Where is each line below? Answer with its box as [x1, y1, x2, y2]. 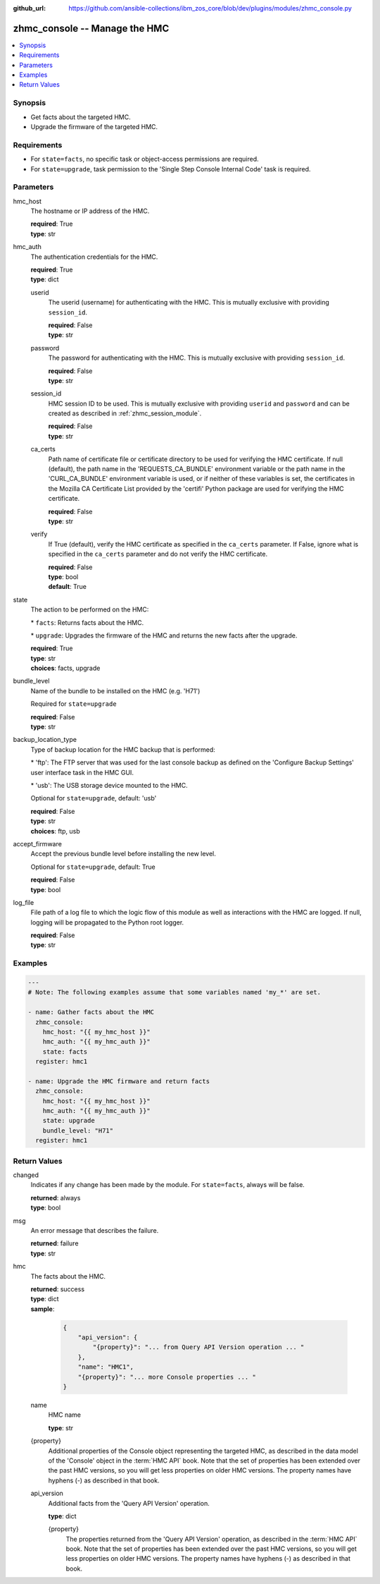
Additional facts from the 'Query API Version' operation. [48, 1499, 210, 1507]
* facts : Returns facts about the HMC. [30, 618, 144, 627]
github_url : [13, 4, 46, 12]
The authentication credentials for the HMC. [30, 252, 158, 261]
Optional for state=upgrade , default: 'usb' [30, 794, 157, 803]
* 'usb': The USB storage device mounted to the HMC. [30, 781, 188, 789]
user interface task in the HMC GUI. [30, 768, 134, 776]
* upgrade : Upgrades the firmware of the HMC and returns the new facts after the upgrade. [30, 631, 298, 640]
